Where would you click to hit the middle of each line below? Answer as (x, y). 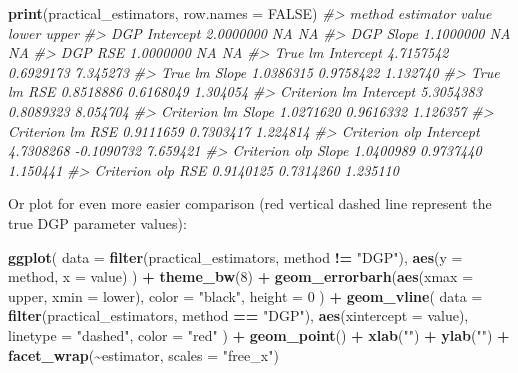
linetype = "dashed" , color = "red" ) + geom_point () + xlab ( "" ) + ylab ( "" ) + (259, 334)
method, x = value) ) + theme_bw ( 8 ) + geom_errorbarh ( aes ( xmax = (241, 276)
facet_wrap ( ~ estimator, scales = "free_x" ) (143, 354)
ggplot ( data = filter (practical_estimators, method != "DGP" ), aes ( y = (235, 256)
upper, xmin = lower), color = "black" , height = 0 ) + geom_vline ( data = (245, 295)
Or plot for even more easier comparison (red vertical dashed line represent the (250, 203)
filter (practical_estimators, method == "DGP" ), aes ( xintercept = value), (238, 315)
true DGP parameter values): (97, 222)
